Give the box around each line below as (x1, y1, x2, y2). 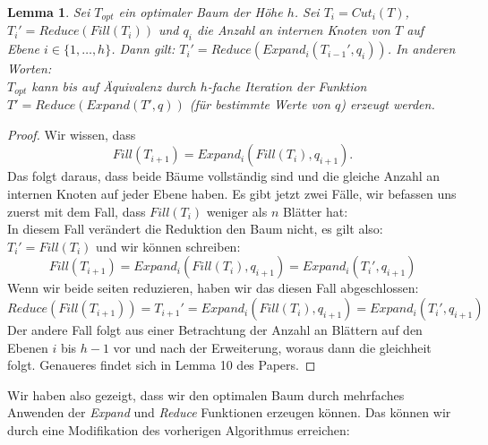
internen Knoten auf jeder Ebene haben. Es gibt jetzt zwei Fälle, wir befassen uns (7, 184, 457, 203)
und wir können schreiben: (96, 236, 241, 255)
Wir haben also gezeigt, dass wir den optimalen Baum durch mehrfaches (7, 385, 405, 404)
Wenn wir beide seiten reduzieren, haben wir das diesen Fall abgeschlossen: (7, 278, 419, 297)
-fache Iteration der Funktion (207, 76, 367, 95)
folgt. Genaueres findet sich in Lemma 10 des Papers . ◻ (7, 355, 316, 374)
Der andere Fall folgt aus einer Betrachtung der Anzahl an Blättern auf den (7, 321, 423, 339)
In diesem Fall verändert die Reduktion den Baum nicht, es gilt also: (7, 219, 383, 238)
